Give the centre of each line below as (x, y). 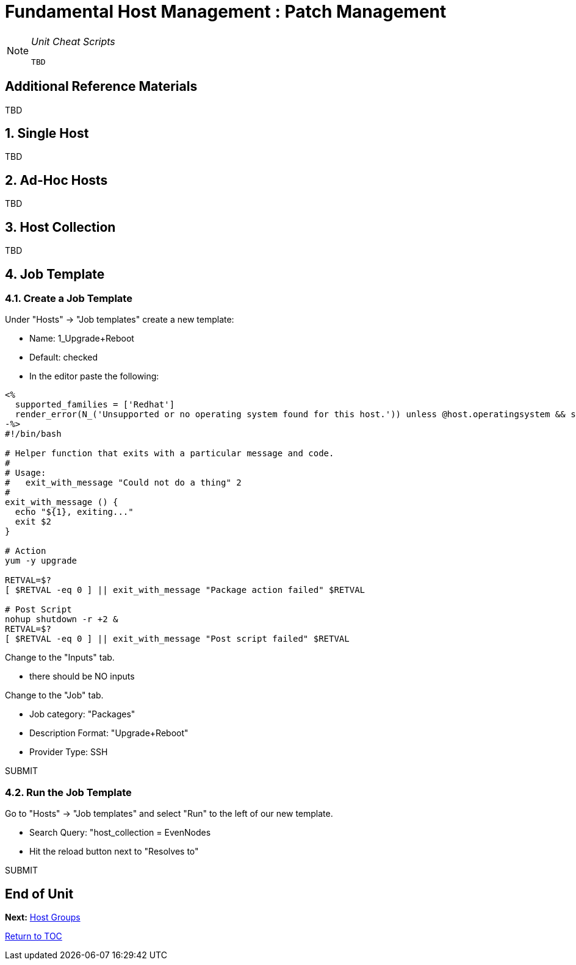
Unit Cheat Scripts (73, 41)
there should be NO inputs (82, 676)
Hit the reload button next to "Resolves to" (114, 852)
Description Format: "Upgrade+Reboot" (109, 733)
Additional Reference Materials (101, 87)
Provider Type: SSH (69, 752)
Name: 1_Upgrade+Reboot (82, 339)
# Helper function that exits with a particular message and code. (170, 454)
